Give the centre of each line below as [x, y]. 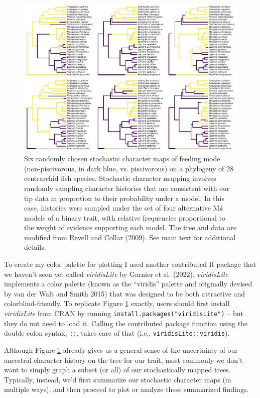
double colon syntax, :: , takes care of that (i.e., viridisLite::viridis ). [117, 333]
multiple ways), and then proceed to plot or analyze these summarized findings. [126, 389]
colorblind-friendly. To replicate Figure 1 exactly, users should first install [117, 303]
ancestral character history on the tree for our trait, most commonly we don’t [123, 360]
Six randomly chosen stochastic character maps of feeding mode [122, 159]
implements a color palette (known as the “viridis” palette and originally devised [128, 284]
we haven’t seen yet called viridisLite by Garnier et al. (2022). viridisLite [116, 274]
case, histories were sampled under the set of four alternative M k [123, 208]
